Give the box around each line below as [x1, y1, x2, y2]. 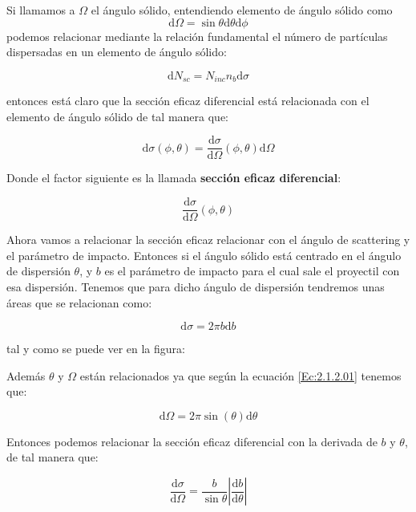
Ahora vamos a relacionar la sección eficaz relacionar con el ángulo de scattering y [6, 231, 410, 248]
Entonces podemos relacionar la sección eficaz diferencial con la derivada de [6, 433, 378, 449]
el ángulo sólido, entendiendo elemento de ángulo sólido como [91, 2, 393, 18]
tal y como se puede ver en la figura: [6, 340, 185, 357]
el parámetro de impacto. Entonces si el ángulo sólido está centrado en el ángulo [6, 246, 402, 263]
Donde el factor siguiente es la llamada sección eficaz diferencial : [6, 169, 341, 186]
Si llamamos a [6, 2, 75, 18]
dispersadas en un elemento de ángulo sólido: [6, 43, 227, 60]
